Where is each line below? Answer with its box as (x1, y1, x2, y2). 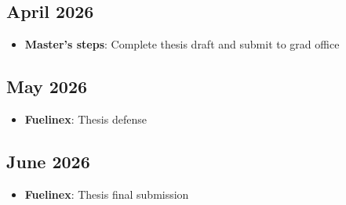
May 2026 (6, 74, 88, 99)
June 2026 (6, 149, 90, 173)
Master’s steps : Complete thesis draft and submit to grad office (24, 36, 340, 52)
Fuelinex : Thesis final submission (24, 185, 189, 202)
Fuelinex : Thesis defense (24, 111, 147, 127)
